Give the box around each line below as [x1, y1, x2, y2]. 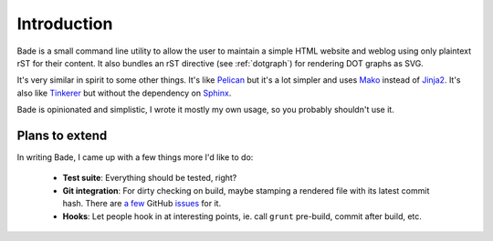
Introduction [16, 14, 113, 34]
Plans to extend [16, 127, 108, 143]
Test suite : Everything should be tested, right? [62, 173, 237, 184]
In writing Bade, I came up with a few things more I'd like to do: [16, 152, 254, 163]
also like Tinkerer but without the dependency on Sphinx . [16, 87, 232, 98]
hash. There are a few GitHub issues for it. [62, 198, 222, 209]
